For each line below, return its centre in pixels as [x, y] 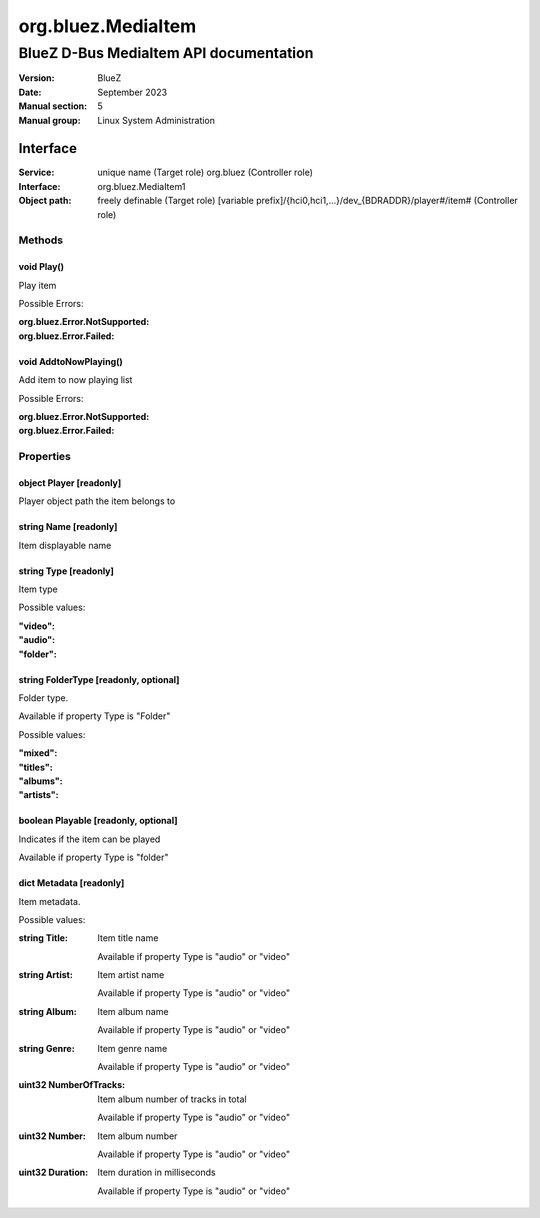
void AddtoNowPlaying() [71, 361]
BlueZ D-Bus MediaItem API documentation [166, 53]
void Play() [41, 267]
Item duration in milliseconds [156, 1172]
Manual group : [49, 120]
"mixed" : [38, 753]
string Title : [43, 938]
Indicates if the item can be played [89, 839]
